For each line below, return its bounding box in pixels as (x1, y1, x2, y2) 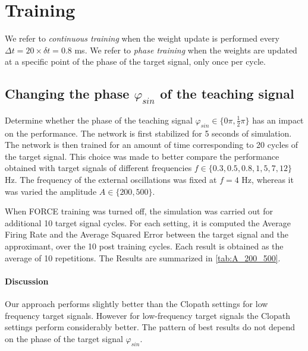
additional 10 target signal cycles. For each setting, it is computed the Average (5, 216, 291, 229)
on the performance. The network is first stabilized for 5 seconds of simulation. (5, 127, 292, 139)
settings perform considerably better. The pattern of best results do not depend (5, 321, 295, 333)
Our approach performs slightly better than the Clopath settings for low (5, 298, 268, 310)
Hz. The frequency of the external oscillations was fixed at (5, 173, 217, 186)
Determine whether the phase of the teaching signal (5, 113, 193, 126)
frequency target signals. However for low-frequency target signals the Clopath (5, 309, 291, 321)
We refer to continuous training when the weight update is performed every (5, 32, 279, 45)
